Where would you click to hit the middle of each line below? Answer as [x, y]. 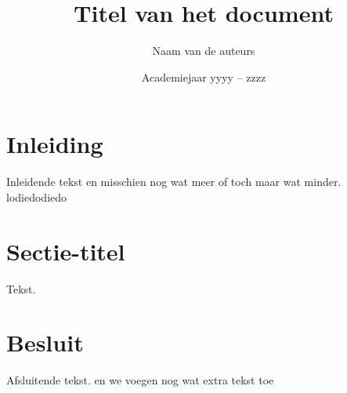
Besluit [45, 342]
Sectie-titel [66, 251]
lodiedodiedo [37, 196]
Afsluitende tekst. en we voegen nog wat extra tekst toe [140, 380]
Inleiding [55, 144]
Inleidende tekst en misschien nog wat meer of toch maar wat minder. [174, 182]
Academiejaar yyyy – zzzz [204, 76]
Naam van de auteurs [204, 51]
